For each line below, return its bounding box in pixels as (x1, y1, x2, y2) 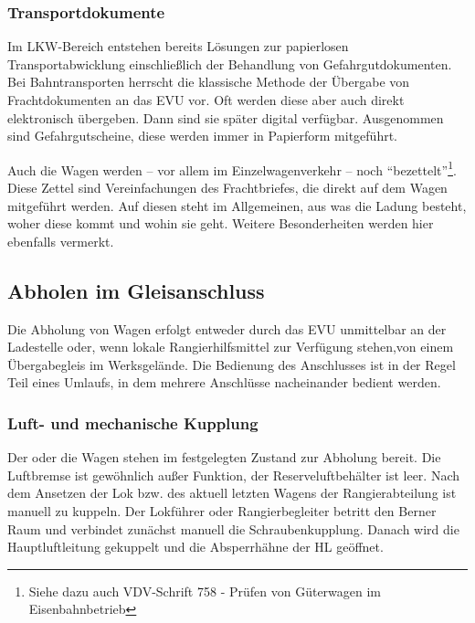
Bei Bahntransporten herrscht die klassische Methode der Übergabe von (7, 72, 410, 91)
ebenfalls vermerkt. (7, 231, 114, 250)
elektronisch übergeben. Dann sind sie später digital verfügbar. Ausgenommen (7, 108, 444, 127)
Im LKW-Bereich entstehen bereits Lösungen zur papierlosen (7, 37, 349, 56)
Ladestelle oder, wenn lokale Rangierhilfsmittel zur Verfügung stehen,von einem (7, 337, 454, 356)
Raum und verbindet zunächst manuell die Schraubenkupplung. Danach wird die (7, 519, 459, 538)
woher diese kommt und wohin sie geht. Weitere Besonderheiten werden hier (7, 214, 434, 233)
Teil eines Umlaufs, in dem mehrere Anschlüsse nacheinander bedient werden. (7, 373, 441, 392)
